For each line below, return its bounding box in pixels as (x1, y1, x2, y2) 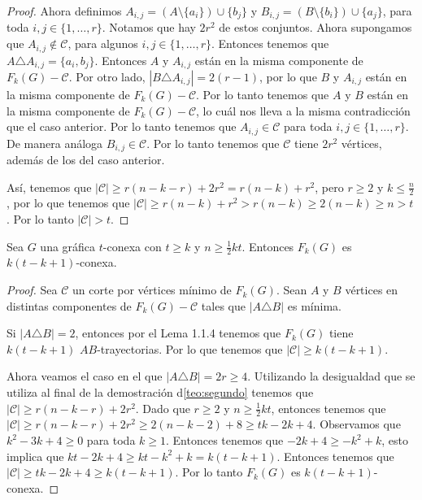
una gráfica (40, 237, 96, 254)
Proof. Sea (7, 281, 58, 298)
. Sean (276, 281, 307, 298)
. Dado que (135, 399, 190, 416)
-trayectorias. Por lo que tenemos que (97, 340, 283, 357)
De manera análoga (7, 134, 103, 151)
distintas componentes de (7, 297, 132, 314)
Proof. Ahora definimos (7, 2, 122, 19)
